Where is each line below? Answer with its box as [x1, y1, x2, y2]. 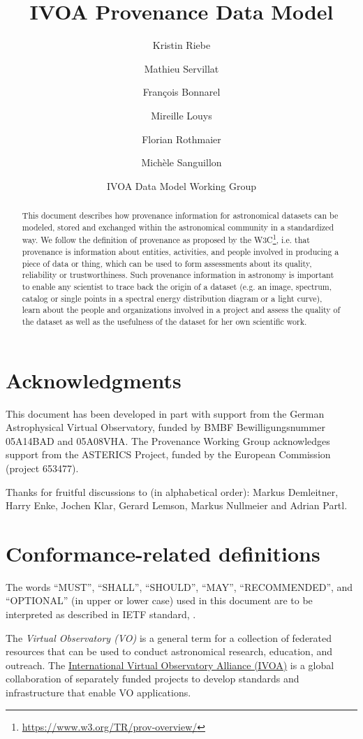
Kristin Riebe [152, 38, 211, 52]
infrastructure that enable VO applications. [6, 685, 191, 699]
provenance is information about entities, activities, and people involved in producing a [22, 246, 339, 258]
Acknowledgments [6, 365, 181, 394]
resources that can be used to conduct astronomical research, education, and [6, 644, 333, 659]
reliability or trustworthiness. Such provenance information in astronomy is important [22, 269, 334, 281]
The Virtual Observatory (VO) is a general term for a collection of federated [6, 630, 332, 645]
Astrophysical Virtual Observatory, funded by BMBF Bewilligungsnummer [6, 420, 325, 434]
